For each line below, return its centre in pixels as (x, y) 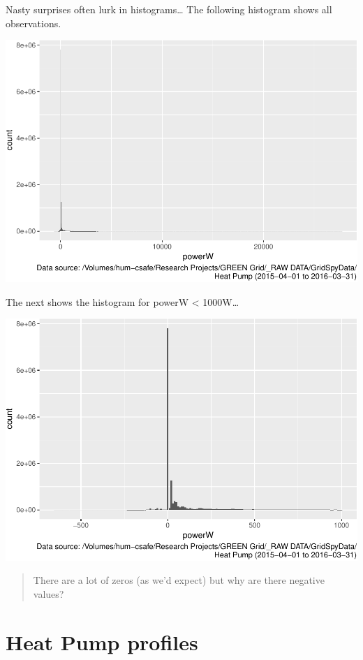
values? (49, 594)
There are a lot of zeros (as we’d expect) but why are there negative (179, 580)
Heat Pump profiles (102, 641)
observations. (34, 23)
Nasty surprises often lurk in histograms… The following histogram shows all (169, 9)
